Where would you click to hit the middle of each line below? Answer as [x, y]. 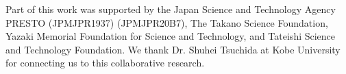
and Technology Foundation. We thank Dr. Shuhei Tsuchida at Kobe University [173, 49]
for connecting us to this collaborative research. [105, 63]
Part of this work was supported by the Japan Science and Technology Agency [171, 9]
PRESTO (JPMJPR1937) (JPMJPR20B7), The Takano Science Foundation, [167, 22]
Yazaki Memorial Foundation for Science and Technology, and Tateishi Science [171, 36]
